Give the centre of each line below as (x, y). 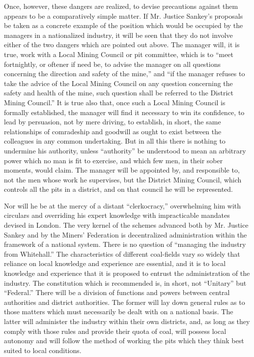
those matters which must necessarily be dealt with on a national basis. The (119, 312)
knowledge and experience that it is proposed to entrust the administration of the (127, 273)
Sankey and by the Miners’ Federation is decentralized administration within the (126, 234)
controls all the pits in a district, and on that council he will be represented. (118, 189)
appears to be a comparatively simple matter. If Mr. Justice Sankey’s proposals (124, 15)
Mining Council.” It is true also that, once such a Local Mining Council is (115, 102)
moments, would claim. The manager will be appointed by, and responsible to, (122, 170)
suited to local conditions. (43, 350)
